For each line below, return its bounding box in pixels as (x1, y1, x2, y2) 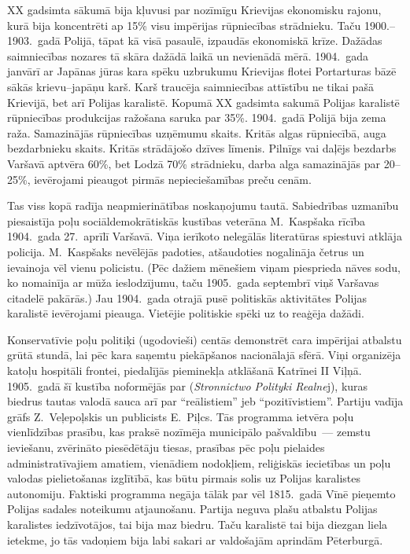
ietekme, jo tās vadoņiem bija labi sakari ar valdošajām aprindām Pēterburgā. (7, 531, 383, 548)
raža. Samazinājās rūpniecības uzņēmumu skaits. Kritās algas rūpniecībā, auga (7, 124, 386, 141)
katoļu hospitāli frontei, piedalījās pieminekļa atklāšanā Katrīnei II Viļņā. (7, 362, 362, 379)
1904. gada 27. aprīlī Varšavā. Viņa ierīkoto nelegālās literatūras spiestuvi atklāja (7, 228, 402, 244)
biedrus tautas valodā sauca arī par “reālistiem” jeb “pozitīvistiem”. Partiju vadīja (7, 393, 404, 409)
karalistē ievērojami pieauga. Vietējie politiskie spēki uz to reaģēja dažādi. (7, 305, 364, 321)
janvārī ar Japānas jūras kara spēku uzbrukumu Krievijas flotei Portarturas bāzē (7, 63, 397, 79)
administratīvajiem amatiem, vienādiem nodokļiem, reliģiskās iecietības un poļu (7, 454, 391, 471)
